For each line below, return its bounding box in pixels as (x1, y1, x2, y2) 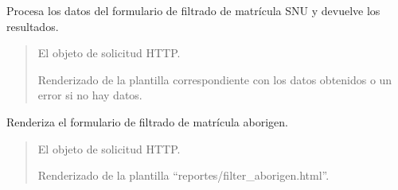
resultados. (6, 17, 59, 34)
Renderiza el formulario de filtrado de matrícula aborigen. (6, 113, 288, 130)
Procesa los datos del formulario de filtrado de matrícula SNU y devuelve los (6, 2, 380, 18)
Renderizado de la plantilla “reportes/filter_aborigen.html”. (37, 167, 330, 184)
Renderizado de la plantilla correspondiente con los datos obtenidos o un (37, 71, 392, 87)
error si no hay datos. (37, 87, 142, 103)
